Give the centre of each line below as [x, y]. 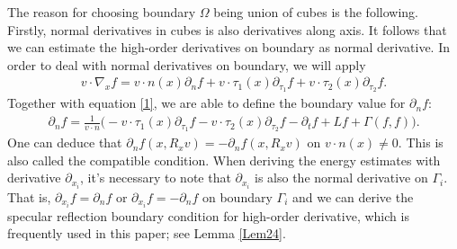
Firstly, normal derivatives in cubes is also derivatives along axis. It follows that [227, 29]
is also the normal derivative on [341, 178]
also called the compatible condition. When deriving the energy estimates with [224, 160]
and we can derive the [353, 196]
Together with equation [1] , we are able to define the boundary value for [206, 103]
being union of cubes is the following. [316, 12]
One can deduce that [65, 142]
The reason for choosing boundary [102, 12]
